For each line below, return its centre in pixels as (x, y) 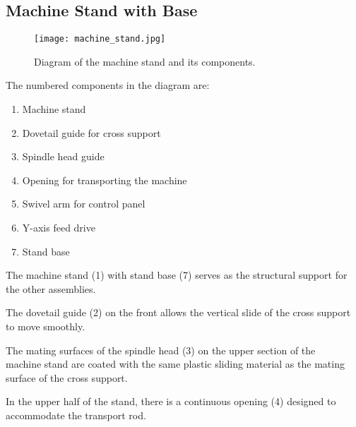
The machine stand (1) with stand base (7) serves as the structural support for (177, 275)
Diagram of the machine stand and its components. (145, 61)
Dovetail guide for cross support (91, 132)
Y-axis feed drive (59, 228)
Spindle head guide (63, 156)
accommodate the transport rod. (76, 415)
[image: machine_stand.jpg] (100, 39)
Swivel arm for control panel (84, 204)
